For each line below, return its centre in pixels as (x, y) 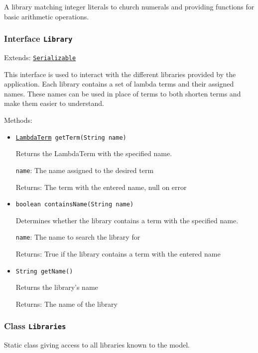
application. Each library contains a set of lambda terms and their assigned (119, 84)
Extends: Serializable (40, 57)
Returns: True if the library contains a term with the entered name (118, 254)
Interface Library (38, 39)
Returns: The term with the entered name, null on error (101, 187)
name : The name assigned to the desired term (85, 170)
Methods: (18, 120)
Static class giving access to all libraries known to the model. (97, 345)
